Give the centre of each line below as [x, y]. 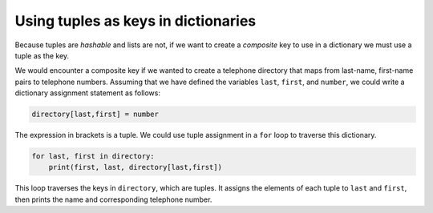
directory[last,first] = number [95, 115]
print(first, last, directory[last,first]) [135, 167]
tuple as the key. [42, 55]
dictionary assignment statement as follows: [87, 93]
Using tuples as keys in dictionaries [136, 21]
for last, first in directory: [93, 157]
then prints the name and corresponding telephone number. [113, 199]
